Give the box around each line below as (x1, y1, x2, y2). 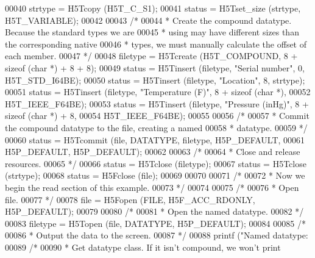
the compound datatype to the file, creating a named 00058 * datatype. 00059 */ (5, 121, 308, 134)
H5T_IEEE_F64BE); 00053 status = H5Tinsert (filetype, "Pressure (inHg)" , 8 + (5, 97, 309, 110)
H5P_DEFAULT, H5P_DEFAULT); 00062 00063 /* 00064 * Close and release (5, 145, 300, 158)
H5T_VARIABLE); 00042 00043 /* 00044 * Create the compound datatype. (5, 13, 292, 26)
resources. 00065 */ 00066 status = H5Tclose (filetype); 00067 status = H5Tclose (5, 157, 306, 170)
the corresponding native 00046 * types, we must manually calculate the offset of (5, 37, 307, 50)
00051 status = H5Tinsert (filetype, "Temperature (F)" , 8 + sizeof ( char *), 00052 (5, 85, 311, 98)
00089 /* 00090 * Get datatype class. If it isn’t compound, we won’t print (5, 240, 281, 253)
